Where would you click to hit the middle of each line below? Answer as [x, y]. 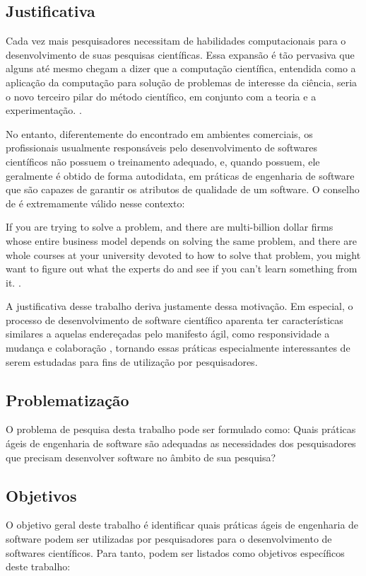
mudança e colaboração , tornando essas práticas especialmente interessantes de [178, 348]
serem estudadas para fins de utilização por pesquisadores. [132, 361]
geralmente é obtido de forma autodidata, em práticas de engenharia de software [180, 175]
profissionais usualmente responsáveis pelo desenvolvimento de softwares [162, 148]
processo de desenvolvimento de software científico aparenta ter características [175, 319]
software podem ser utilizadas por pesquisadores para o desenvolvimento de [169, 539]
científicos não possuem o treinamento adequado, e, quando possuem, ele [163, 161]
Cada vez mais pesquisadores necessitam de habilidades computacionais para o [176, 41]
